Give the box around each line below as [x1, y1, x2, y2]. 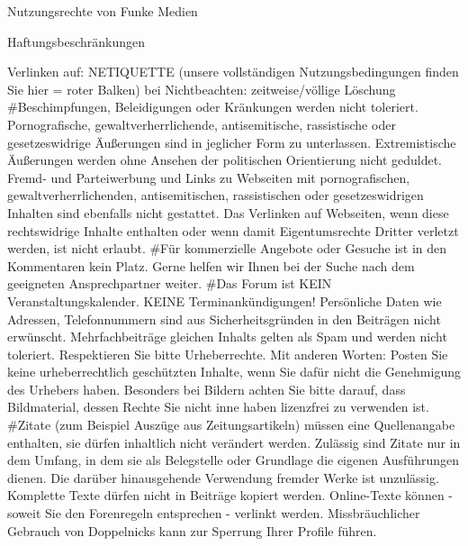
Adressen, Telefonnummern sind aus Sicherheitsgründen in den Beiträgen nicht [7, 309, 441, 328]
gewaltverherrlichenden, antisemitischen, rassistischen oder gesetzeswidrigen [7, 186, 424, 205]
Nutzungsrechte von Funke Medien [7, 2, 198, 20]
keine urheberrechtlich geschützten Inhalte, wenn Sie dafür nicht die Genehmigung [7, 362, 461, 381]
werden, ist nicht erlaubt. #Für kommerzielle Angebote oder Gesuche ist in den [7, 239, 447, 258]
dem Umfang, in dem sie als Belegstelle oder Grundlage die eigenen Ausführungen [7, 450, 459, 469]
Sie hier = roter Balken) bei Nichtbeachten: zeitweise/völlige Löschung [7, 79, 396, 98]
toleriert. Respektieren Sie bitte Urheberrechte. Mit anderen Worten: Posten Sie [7, 344, 448, 363]
